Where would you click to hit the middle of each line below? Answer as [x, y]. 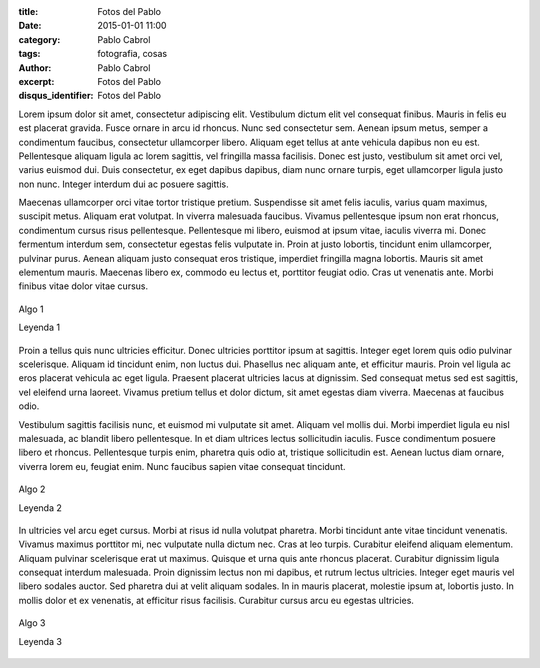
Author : [35, 67]
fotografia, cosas [132, 54]
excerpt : [36, 81]
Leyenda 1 [39, 327]
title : [28, 11]
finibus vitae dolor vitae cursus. [83, 286]
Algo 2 [32, 489]
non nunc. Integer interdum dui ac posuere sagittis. [123, 184]
